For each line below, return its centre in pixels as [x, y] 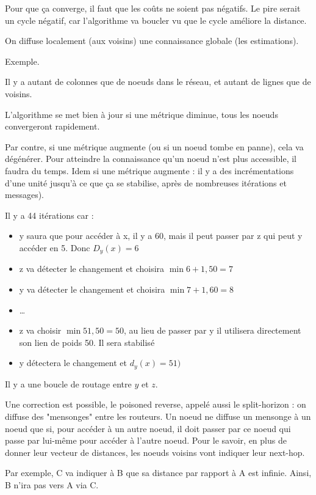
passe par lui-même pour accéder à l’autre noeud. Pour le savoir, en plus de [146, 440]
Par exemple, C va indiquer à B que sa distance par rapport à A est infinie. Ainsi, [158, 473]
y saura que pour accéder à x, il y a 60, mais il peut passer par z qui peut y [161, 236]
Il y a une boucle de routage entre [68, 383]
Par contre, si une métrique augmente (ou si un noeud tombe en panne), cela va [154, 146]
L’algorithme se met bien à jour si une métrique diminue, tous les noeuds [142, 114]
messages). [24, 195]
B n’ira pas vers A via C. [52, 484]
